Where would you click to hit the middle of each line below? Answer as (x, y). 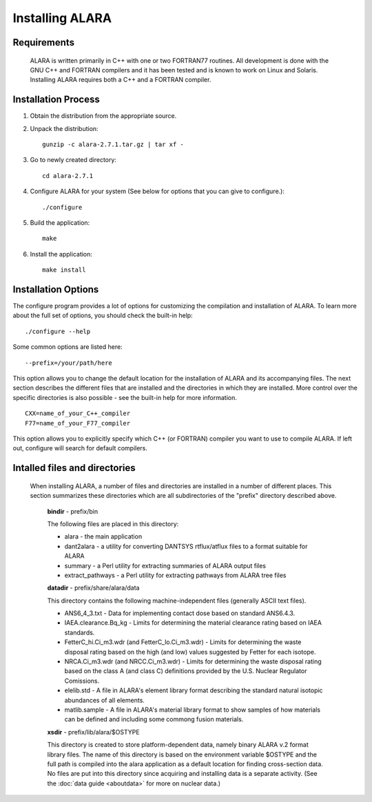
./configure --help (58, 331)
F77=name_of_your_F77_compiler (78, 423)
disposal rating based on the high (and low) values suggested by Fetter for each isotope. (190, 652)
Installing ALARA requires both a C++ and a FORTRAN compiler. (121, 80)
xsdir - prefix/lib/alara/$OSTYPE (94, 732)
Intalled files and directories (74, 468)
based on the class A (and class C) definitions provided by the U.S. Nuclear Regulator (186, 671)
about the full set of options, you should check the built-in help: (103, 315)
